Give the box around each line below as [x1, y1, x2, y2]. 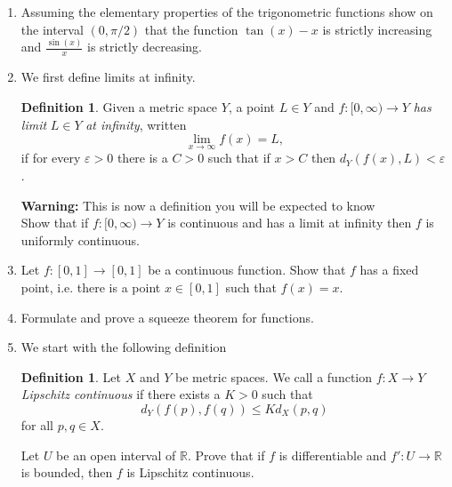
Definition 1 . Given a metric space [20, 97, 218, 116]
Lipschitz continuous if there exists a [20, 385, 221, 403]
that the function [144, 20, 238, 38]
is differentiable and [278, 445, 387, 464]
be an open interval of [56, 445, 176, 464]
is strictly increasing [322, 20, 432, 38]
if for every [20, 148, 81, 167]
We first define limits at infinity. [20, 68, 196, 86]
